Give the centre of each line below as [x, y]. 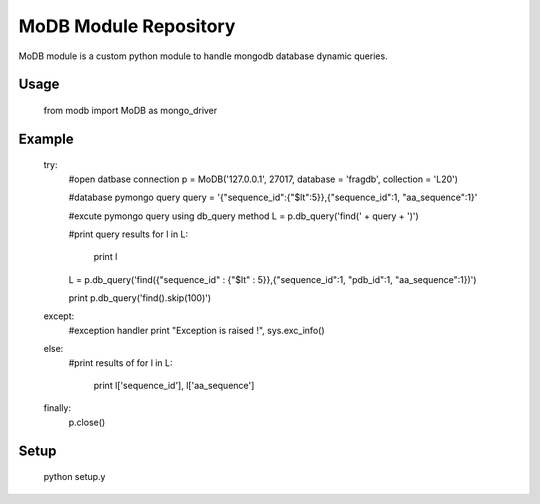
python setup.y [74, 477]
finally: [57, 408]
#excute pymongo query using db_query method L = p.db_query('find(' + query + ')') [243, 216]
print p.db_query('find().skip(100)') [140, 298]
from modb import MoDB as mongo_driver [130, 110]
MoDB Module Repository [127, 26]
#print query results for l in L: [128, 234]
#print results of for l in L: [121, 362]
